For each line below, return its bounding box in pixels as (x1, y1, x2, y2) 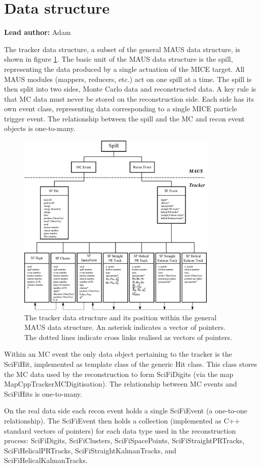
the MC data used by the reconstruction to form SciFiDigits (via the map (4, 368, 234, 379)
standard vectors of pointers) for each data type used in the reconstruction (4, 425, 236, 436)
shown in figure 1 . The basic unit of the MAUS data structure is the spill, (4, 54, 233, 64)
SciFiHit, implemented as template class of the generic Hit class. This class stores (4, 359, 257, 369)
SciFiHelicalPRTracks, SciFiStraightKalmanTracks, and (4, 445, 176, 455)
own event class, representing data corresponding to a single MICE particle (4, 103, 237, 114)
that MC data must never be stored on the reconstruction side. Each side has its (4, 93, 254, 104)
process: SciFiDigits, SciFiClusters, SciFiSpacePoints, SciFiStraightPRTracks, (4, 435, 245, 446)
